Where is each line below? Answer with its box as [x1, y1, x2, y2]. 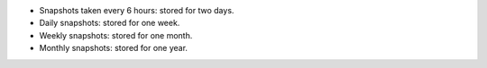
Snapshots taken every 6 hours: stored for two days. [39, 5, 234, 15]
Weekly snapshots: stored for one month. [39, 30, 193, 40]
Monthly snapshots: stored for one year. [39, 43, 188, 54]
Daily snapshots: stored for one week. [39, 18, 180, 29]
